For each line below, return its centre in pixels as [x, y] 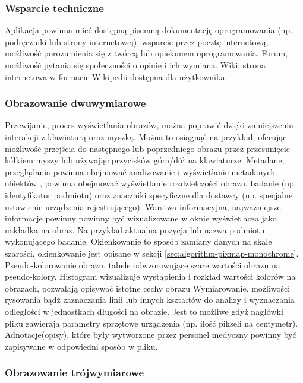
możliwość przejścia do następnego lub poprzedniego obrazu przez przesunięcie [147, 148]
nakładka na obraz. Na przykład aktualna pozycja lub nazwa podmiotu [135, 230]
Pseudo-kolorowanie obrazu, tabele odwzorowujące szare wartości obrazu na [143, 265]
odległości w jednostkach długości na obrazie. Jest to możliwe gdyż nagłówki [144, 311]
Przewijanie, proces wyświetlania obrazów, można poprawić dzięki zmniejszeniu [149, 125]
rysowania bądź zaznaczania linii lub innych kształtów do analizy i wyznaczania [150, 300]
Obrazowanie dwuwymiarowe [75, 103]
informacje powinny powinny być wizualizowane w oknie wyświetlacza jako [141, 218]
